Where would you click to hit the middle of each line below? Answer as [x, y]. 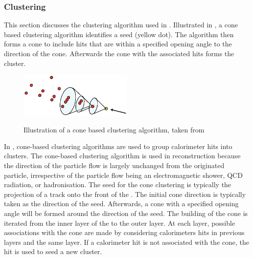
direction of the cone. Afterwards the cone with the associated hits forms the [119, 53]
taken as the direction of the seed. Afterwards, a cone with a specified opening [121, 204]
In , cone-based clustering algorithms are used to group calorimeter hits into [118, 146]
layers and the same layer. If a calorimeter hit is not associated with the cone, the [126, 242]
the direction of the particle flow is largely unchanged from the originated [114, 165]
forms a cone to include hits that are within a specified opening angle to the [118, 44]
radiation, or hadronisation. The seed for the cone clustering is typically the [118, 184]
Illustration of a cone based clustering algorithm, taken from [114, 130]
